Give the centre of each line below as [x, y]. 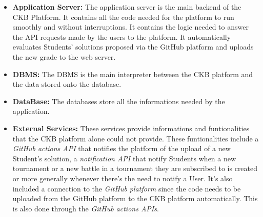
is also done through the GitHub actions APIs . [86, 208]
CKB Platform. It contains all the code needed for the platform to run [123, 17]
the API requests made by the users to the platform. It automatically [122, 37]
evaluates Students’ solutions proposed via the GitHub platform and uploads [133, 47]
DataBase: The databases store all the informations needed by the [119, 101]
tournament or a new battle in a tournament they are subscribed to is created [135, 168]
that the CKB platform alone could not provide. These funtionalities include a [136, 138]
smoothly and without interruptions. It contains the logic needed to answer [130, 27]
